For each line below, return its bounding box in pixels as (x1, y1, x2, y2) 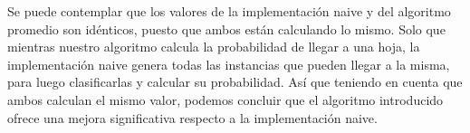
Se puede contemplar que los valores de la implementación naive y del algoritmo (7, 2, 451, 20)
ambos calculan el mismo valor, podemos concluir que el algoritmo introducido (7, 90, 444, 109)
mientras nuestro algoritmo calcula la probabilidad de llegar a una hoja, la (7, 37, 420, 56)
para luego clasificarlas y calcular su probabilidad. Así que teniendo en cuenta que (7, 72, 463, 91)
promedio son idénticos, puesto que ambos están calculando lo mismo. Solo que (7, 19, 446, 38)
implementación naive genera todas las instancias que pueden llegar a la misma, (7, 54, 450, 73)
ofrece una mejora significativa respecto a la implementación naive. (7, 108, 378, 127)
